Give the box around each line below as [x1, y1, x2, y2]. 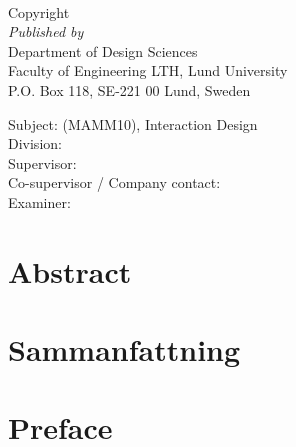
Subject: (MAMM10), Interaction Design [8, 113, 258, 134]
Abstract [8, 250, 132, 291]
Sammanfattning [8, 329, 241, 370]
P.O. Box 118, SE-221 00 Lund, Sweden [8, 79, 251, 100]
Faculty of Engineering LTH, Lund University [8, 60, 288, 81]
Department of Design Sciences [8, 40, 198, 61]
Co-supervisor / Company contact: [8, 172, 221, 193]
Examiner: [8, 191, 71, 212]
